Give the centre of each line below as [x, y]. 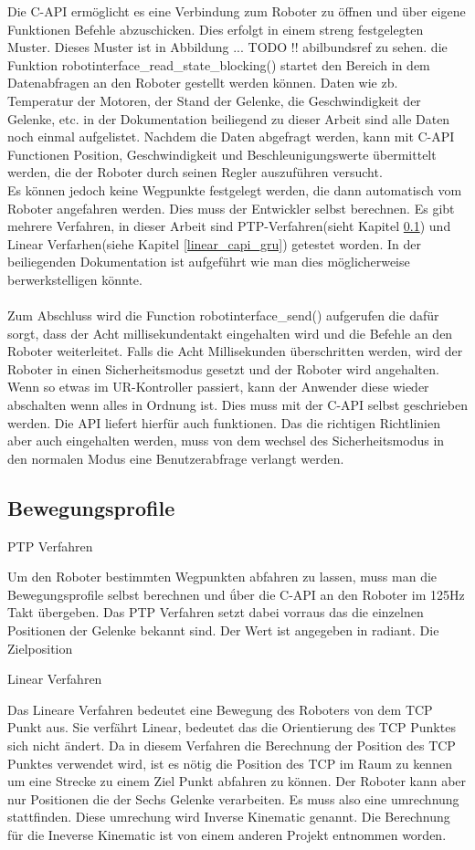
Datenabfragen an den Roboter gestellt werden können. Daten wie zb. [203, 83]
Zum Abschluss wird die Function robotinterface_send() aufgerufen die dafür [223, 315]
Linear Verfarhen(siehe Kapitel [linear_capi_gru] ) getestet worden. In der [214, 243]
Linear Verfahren [55, 679]
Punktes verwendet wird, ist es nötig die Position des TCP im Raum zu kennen [230, 763]
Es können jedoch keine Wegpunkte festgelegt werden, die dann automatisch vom [235, 189]
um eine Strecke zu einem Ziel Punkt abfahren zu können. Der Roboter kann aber [237, 781]
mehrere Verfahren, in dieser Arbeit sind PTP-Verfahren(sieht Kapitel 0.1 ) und [229, 226]
